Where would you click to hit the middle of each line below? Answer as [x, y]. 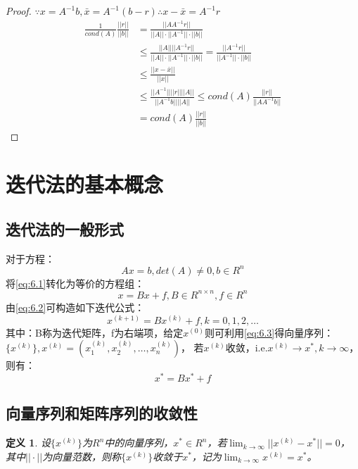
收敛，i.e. [247, 348]
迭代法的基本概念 [85, 184]
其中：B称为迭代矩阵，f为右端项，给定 [95, 332]
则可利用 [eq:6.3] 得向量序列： [269, 332]
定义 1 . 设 [28, 443]
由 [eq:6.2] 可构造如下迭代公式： [75, 307]
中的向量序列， [139, 443]
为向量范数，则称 [82, 456]
